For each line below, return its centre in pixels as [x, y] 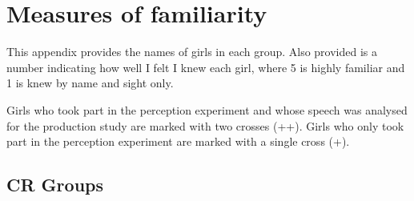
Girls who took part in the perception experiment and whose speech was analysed [207, 109]
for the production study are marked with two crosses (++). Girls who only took [205, 125]
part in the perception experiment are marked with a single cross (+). [178, 141]
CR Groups [55, 185]
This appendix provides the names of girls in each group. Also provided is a [192, 52]
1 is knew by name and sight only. [90, 83]
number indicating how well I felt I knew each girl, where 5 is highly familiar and [206, 67]
